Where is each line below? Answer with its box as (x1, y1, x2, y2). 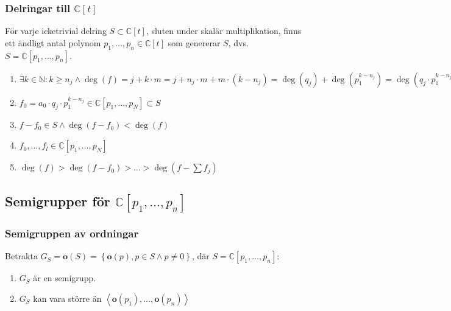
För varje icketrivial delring (5, 24, 107, 37)
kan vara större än (33, 292, 102, 305)
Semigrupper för (5, 192, 110, 211)
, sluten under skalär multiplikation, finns (146, 24, 302, 37)
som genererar (168, 36, 221, 49)
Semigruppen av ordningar (5, 226, 139, 241)
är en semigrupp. (33, 271, 96, 284)
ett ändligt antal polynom (5, 36, 101, 49)
